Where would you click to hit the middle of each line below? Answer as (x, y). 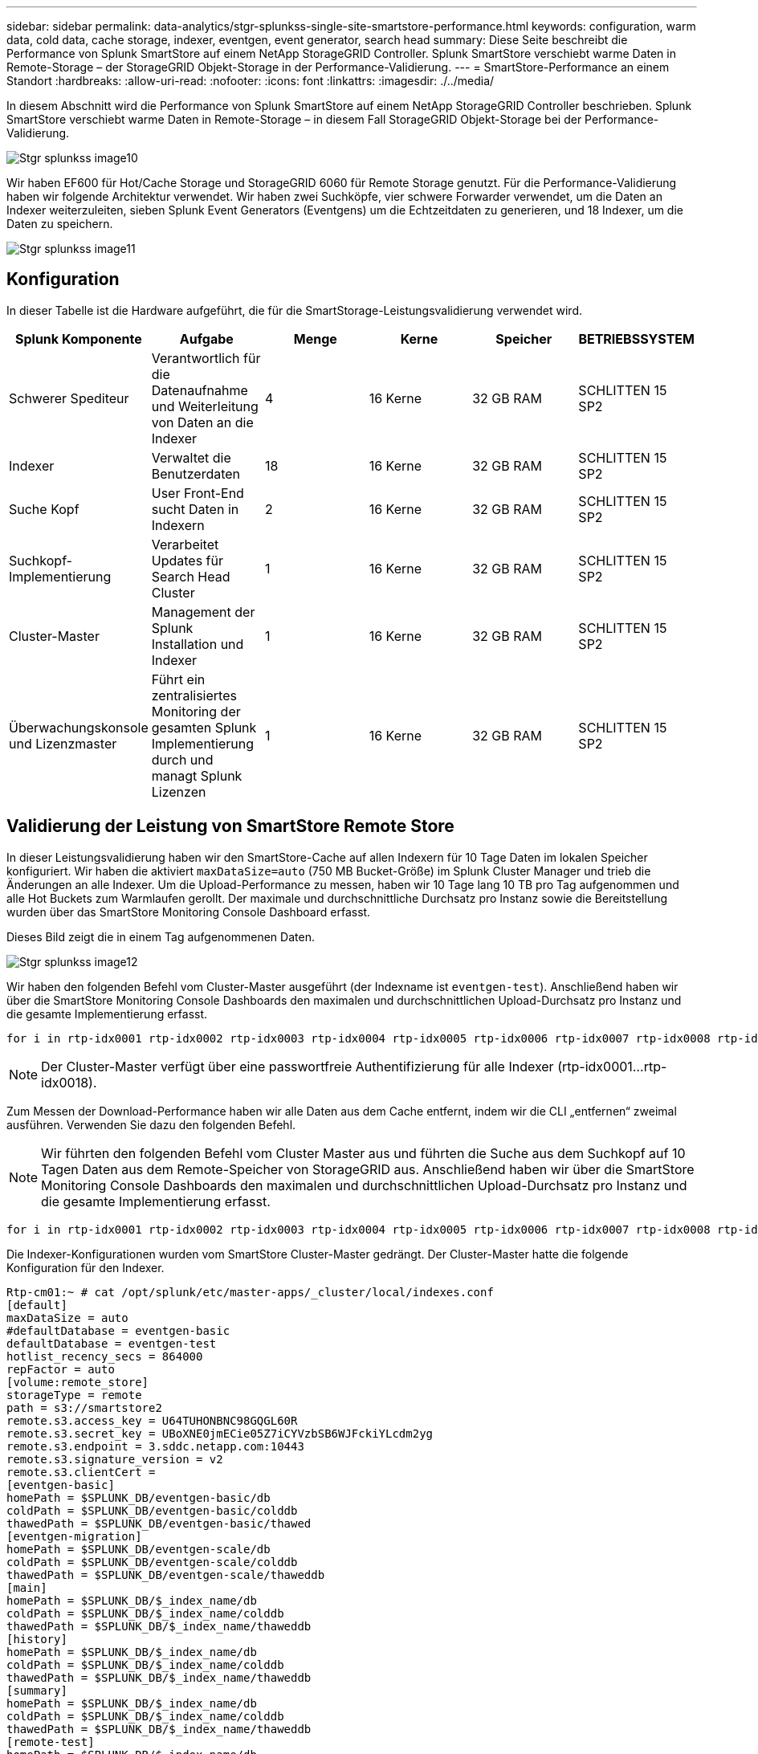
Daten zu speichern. (60, 224)
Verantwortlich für (206, 358)
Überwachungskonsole (79, 727)
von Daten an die (202, 422)
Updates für (187, 560)
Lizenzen (179, 791)
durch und (182, 759)
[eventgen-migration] (74, 1536)
